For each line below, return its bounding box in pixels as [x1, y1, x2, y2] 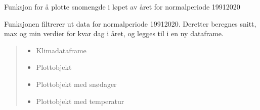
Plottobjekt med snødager [36, 78, 117, 89]
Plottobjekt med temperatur [36, 95, 124, 106]
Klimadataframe [36, 45, 86, 55]
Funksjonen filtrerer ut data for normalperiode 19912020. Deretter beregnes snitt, [4, 18, 256, 29]
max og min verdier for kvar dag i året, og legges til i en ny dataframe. [4, 28, 224, 39]
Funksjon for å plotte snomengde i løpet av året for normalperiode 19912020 [4, 2, 240, 12]
